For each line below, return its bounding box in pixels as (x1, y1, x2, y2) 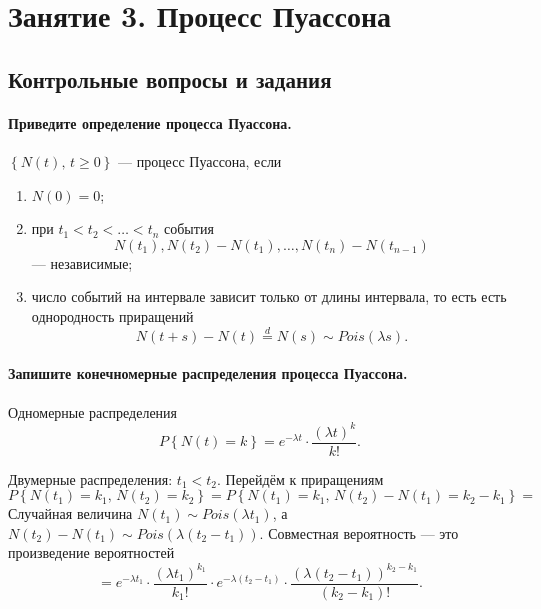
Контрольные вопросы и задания (8, 63, 332, 94)
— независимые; (31, 252, 133, 273)
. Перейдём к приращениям (216, 468, 384, 489)
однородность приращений (31, 305, 194, 326)
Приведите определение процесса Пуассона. (8, 112, 292, 133)
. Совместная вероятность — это (259, 522, 459, 543)
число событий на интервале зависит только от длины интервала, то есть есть (31, 286, 507, 307)
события (164, 218, 214, 239)
